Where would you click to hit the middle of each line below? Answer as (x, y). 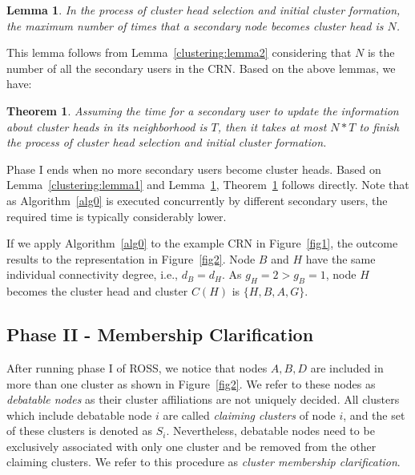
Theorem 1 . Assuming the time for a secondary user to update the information (203, 110)
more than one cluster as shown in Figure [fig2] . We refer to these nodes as (191, 383)
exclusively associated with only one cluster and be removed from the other (191, 446)
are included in (347, 367)
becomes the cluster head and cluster (97, 291)
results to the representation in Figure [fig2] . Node (131, 258)
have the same (340, 258)
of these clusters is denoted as (79, 431)
